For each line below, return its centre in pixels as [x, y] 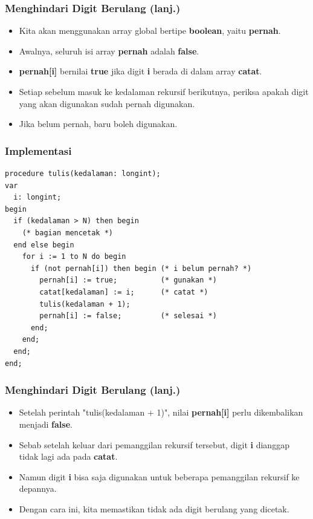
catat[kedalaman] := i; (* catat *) [124, 292]
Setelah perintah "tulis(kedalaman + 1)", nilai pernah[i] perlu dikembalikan [161, 412]
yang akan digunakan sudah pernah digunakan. [107, 103]
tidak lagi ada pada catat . [68, 456]
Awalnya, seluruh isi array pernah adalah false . [109, 51]
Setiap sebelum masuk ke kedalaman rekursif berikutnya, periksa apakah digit [164, 91]
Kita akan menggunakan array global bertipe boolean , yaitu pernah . [150, 31]
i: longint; [37, 197]
